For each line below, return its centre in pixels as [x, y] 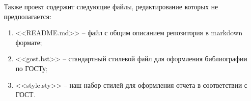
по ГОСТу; [32, 68]
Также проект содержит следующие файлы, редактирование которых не [111, 6]
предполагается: [28, 16]
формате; [29, 42]
